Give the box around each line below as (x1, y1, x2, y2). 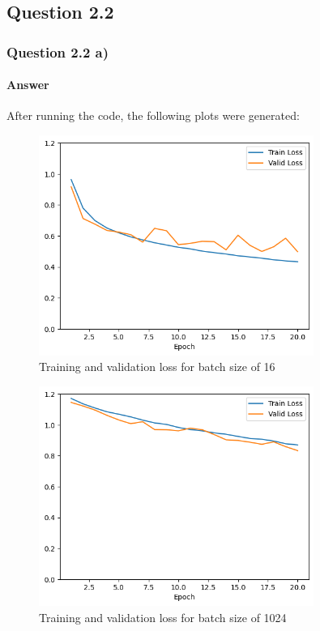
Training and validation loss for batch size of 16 (39, 358, 275, 375)
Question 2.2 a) (6, 41, 109, 62)
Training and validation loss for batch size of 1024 (39, 608, 287, 625)
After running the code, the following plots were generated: (6, 107, 300, 124)
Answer (6, 76, 49, 93)
